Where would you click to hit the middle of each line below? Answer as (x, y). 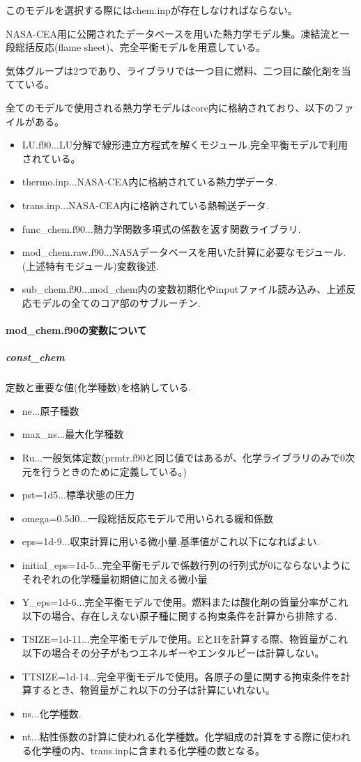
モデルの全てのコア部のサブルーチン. (116, 302)
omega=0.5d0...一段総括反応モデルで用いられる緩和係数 (147, 518)
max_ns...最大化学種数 (73, 434)
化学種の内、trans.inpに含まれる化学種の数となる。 (148, 750)
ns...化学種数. (52, 713)
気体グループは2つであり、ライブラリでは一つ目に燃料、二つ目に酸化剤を (174, 70)
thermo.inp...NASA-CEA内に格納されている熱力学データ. (149, 182)
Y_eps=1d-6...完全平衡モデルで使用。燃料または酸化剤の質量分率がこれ (185, 602)
